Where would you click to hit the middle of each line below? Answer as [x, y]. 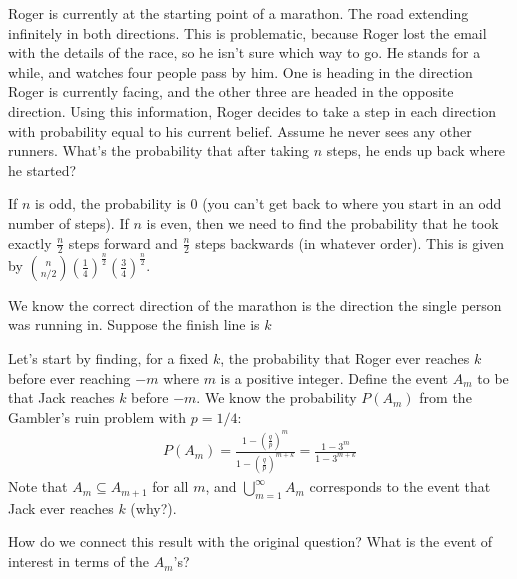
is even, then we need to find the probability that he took [322, 222]
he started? [42, 169]
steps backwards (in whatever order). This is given [350, 242]
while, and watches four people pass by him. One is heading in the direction [240, 71]
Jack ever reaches [61, 507]
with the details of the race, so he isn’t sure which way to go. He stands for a [244, 52]
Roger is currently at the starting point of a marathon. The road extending [238, 13]
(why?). [153, 507]
